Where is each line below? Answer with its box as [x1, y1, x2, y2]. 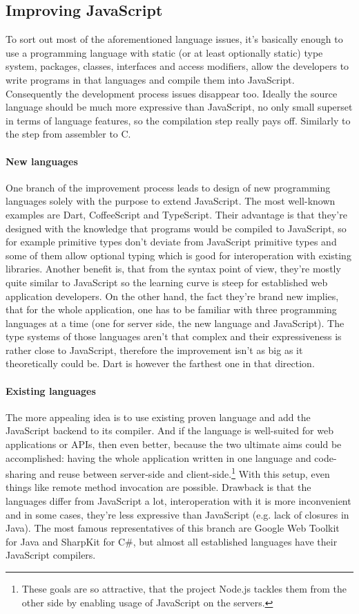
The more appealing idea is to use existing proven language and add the [6, 409, 311, 424]
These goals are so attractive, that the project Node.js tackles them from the [21, 582, 347, 596]
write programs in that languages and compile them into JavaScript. [6, 72, 295, 86]
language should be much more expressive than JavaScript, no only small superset [6, 100, 353, 114]
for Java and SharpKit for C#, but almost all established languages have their [6, 534, 338, 548]
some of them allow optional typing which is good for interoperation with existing [6, 248, 351, 262]
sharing [6, 466, 37, 481]
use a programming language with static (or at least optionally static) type [6, 45, 323, 59]
